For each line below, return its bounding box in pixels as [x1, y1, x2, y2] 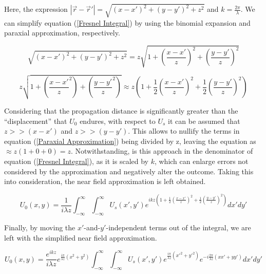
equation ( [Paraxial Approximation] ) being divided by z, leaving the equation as [4, 135, 256, 146]
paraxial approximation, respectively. [4, 27, 120, 38]
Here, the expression [4, 4, 68, 14]
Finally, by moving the [4, 222, 75, 232]
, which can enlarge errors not [154, 155, 249, 166]
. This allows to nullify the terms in [128, 125, 240, 136]
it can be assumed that [168, 115, 240, 126]
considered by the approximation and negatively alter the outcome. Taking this [4, 166, 254, 176]
